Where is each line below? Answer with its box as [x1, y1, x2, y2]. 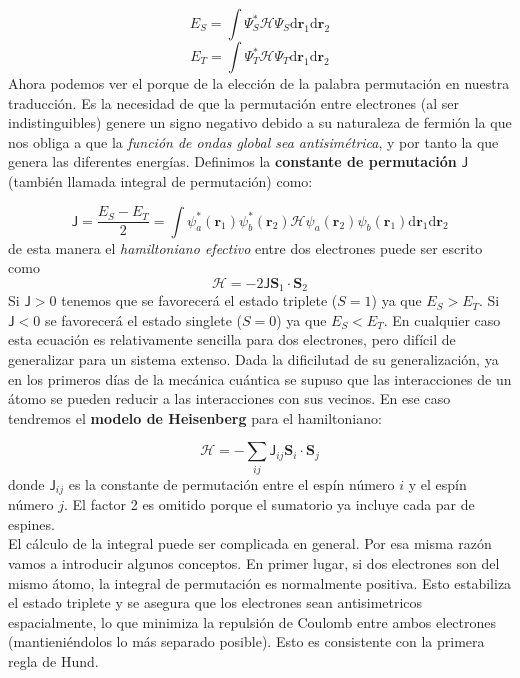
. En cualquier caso [383, 309, 501, 330]
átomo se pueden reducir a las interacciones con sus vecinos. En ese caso [8, 388, 451, 409]
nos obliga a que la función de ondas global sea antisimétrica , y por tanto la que [8, 131, 499, 152]
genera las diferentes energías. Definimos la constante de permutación [8, 151, 457, 172]
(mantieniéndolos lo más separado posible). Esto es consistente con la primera [8, 631, 485, 652]
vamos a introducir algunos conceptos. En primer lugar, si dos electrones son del [8, 552, 500, 573]
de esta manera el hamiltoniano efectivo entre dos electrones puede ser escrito [8, 237, 483, 258]
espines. [8, 513, 55, 534]
